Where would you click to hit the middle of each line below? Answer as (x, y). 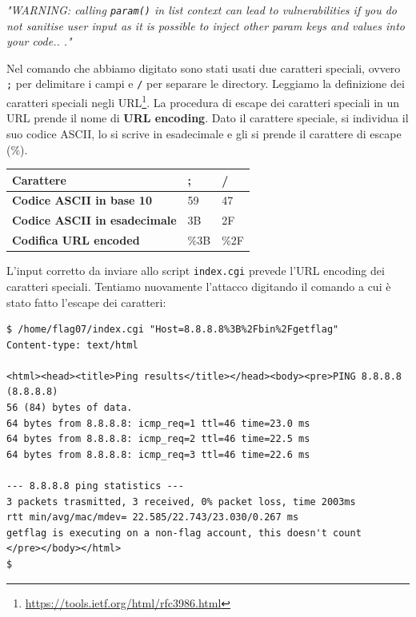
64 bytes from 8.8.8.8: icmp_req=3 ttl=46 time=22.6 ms (158, 454)
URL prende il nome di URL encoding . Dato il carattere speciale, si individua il (208, 118)
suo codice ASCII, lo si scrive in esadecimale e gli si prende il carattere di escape (204, 133)
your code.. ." (39, 41)
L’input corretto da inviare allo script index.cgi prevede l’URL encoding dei (196, 271)
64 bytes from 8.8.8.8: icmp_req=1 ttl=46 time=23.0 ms (158, 423)
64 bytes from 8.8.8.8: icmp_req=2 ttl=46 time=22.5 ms (158, 439)
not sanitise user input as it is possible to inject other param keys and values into (206, 25)
